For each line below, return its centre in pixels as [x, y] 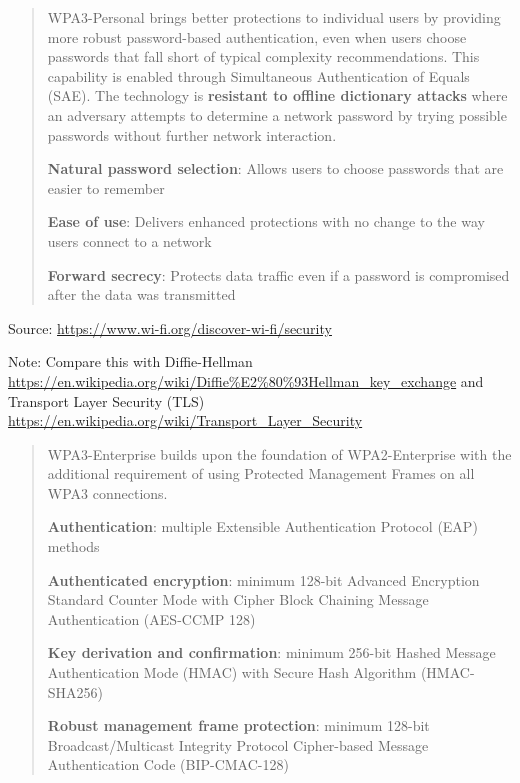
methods [73, 546]
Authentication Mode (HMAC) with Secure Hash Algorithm [232, 672]
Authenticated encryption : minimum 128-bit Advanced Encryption [263, 579]
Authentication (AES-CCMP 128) [151, 618]
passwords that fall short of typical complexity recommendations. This [263, 56]
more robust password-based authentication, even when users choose [257, 36]
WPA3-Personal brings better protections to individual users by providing [274, 17]
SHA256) [75, 691]
